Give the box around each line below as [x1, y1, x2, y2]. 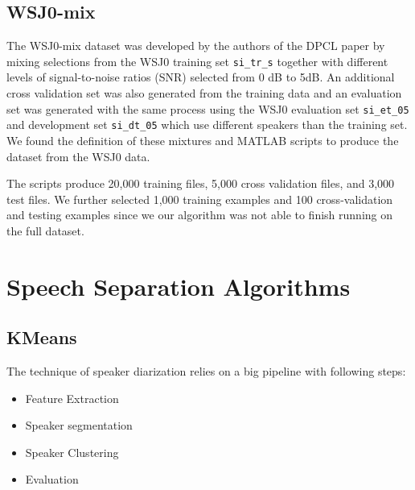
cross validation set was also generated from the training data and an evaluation [6, 85, 402, 102]
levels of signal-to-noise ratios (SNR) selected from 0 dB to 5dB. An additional [6, 69, 395, 85]
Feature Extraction [25, 389, 119, 406]
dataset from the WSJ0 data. [6, 147, 150, 164]
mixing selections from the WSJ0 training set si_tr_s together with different [6, 52, 388, 69]
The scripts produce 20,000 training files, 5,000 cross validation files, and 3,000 [6, 175, 395, 192]
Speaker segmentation [25, 417, 133, 434]
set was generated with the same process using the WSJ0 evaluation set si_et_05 [6, 100, 409, 117]
